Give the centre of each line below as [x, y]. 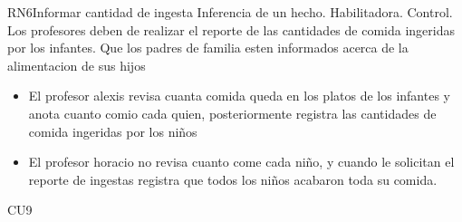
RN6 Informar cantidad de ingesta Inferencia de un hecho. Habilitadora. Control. [230, 12]
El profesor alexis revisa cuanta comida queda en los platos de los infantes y [239, 96]
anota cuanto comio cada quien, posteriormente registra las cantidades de [232, 113]
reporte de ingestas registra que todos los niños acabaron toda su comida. [233, 179]
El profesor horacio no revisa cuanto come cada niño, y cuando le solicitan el [241, 162]
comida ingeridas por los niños [113, 131]
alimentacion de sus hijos [77, 65]
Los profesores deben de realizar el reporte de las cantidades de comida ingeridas [231, 29]
